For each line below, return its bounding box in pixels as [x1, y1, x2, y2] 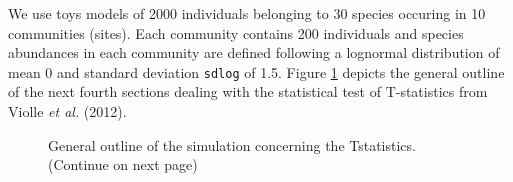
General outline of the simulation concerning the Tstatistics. [48, 134, 416, 155]
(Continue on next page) [48, 154, 198, 175]
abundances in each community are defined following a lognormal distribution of [8, 42, 500, 63]
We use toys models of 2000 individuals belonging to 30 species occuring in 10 [8, 3, 486, 23]
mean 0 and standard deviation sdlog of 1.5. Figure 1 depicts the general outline [8, 61, 505, 82]
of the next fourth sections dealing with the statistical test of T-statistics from [8, 81, 488, 102]
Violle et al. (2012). [8, 101, 127, 122]
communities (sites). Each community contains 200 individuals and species [8, 22, 464, 43]
